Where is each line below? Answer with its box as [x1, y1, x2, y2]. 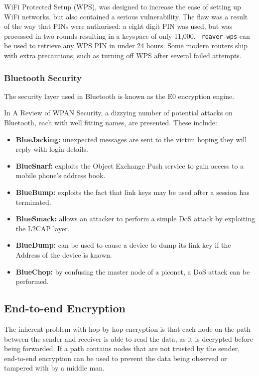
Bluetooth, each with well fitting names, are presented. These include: [4, 117, 217, 128]
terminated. [15, 196, 51, 207]
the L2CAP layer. [15, 223, 70, 233]
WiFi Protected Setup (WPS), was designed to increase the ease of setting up [4, 1, 241, 11]
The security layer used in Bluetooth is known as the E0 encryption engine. [4, 91, 235, 101]
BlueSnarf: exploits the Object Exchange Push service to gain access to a [15, 160, 244, 171]
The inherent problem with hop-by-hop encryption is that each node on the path [4, 323, 251, 334]
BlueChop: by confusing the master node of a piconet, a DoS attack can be [15, 266, 250, 277]
